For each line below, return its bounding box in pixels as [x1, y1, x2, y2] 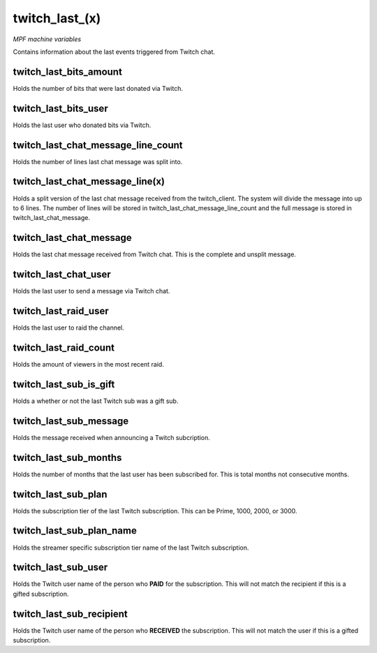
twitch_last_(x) [13, 10, 101, 26]
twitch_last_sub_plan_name [13, 524, 138, 537]
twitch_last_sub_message [13, 415, 129, 427]
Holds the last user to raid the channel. [13, 323, 125, 332]
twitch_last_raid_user [13, 305, 109, 317]
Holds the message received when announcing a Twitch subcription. [13, 433, 211, 441]
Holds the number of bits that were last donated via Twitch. [13, 84, 183, 92]
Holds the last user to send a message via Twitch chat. [13, 287, 170, 295]
